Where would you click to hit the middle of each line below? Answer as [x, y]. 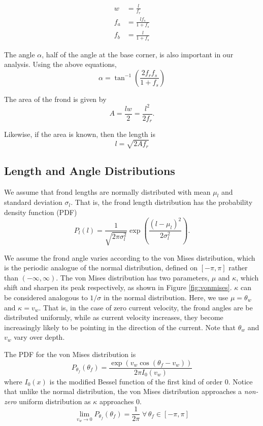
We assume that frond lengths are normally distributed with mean [107, 191]
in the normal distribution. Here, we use [166, 297]
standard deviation [33, 202]
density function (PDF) [41, 212]
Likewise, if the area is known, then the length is [80, 134]
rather [238, 268]
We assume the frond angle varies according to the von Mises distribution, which [130, 257]
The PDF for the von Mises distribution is [70, 354]
